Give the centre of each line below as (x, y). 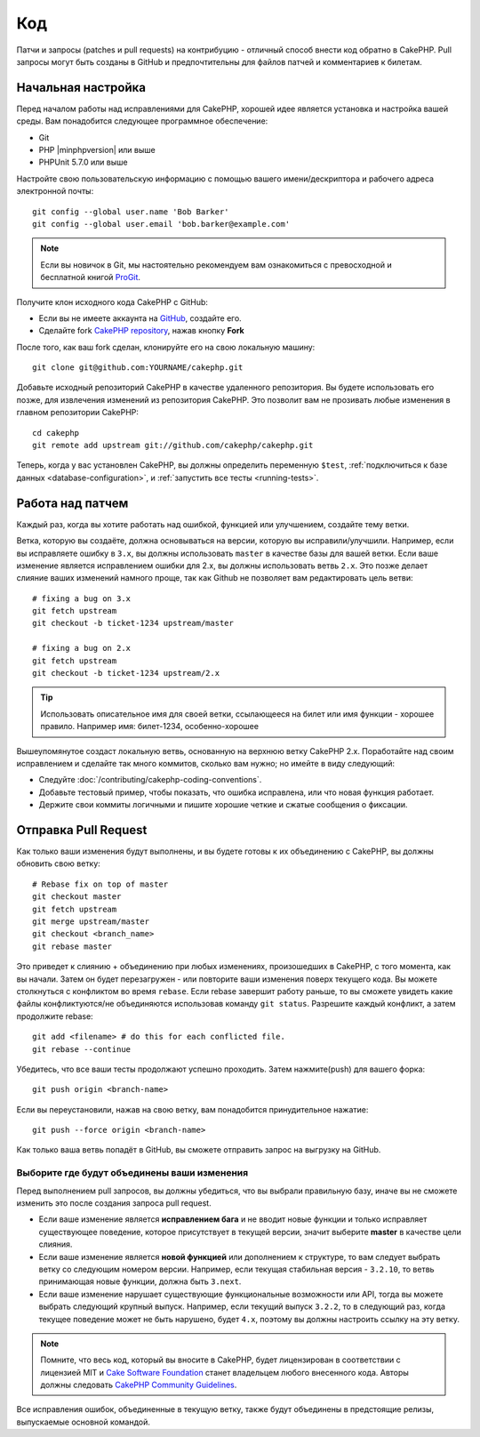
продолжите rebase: (55, 1016)
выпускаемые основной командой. (84, 1422)
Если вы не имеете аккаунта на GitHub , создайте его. (140, 318)
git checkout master (77, 897)
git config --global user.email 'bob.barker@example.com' (161, 224)
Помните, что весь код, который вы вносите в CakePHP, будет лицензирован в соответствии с (220, 1360)
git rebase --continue (82, 1049)
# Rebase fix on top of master (100, 884)
